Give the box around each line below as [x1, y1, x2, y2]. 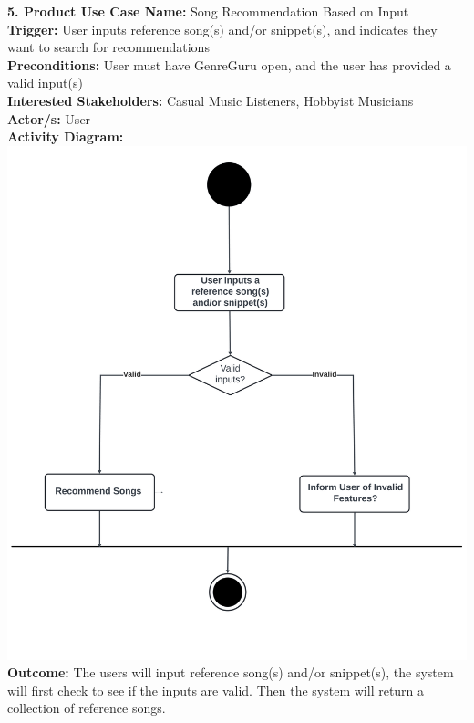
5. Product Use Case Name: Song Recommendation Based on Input [7, 2, 409, 20]
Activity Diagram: [7, 127, 124, 146]
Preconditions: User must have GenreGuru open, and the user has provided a [7, 55, 451, 74]
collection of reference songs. [7, 698, 166, 718]
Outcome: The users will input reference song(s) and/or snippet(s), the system [7, 663, 454, 682]
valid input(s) [7, 73, 83, 92]
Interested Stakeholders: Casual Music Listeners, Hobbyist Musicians [7, 90, 414, 110]
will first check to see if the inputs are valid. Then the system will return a [7, 680, 425, 699]
